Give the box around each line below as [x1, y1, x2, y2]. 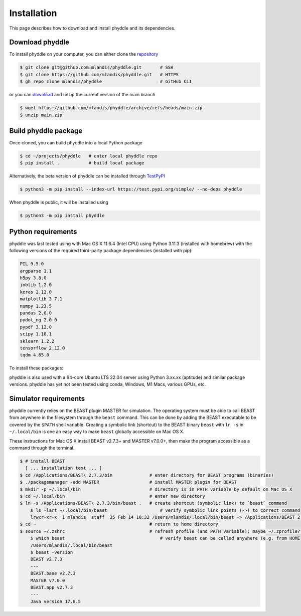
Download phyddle [9, 38, 70, 47]
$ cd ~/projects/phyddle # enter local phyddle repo [20, 153, 158, 159]
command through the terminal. [9, 445, 75, 451]
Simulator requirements [9, 394, 85, 403]
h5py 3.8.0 [20, 275, 47, 281]
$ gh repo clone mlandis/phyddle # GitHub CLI [20, 79, 192, 85]
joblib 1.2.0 [20, 282, 52, 288]
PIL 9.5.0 [20, 261, 44, 267]
